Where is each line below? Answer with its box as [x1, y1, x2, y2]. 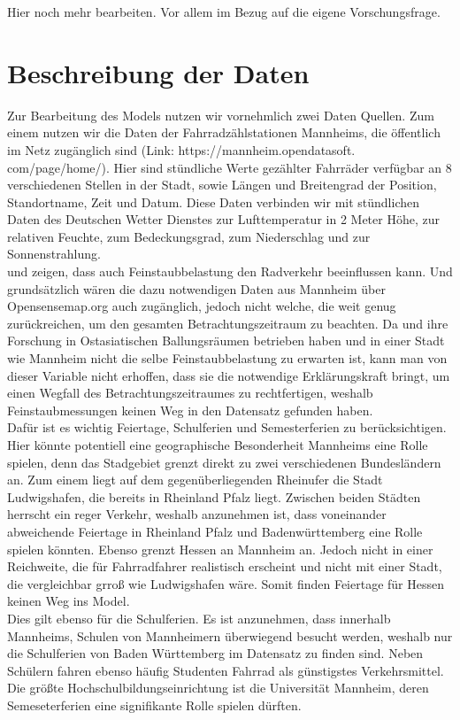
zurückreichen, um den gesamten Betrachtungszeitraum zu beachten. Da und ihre [7, 314, 448, 332]
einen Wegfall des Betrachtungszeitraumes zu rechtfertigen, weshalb [7, 383, 373, 402]
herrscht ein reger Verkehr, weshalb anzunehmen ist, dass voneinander [7, 505, 387, 523]
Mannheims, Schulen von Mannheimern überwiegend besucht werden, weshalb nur [7, 626, 453, 645]
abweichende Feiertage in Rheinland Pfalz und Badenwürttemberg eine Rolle [7, 522, 423, 540]
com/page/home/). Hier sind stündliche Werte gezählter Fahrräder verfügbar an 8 [7, 158, 452, 176]
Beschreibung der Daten [7, 54, 310, 90]
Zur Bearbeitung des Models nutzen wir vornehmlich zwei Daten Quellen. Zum [7, 105, 434, 124]
